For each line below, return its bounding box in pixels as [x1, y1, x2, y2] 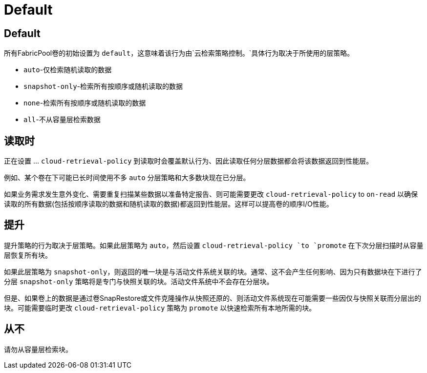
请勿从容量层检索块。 [4, 345, 72, 353]
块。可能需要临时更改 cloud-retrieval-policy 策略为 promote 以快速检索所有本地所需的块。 [4, 303, 316, 312]
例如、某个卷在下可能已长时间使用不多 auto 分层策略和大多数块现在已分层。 [4, 173, 250, 182]
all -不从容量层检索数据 [23, 115, 101, 124]
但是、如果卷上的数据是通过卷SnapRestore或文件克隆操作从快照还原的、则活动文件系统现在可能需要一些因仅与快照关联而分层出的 [4, 293, 422, 302]
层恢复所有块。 [4, 250, 52, 259]
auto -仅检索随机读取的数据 [23, 65, 112, 74]
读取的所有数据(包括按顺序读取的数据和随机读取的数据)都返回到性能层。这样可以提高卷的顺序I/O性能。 [4, 200, 333, 208]
